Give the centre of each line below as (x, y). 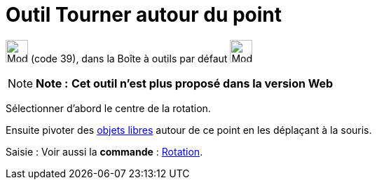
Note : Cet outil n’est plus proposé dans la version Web (185, 83)
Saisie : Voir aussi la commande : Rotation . (104, 151)
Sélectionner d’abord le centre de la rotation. (108, 108)
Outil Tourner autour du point (144, 15)
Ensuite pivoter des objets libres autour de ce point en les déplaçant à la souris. (189, 130)
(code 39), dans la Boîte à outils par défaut (129, 58)
